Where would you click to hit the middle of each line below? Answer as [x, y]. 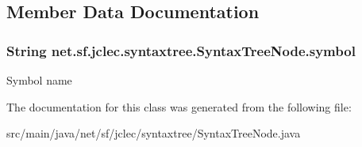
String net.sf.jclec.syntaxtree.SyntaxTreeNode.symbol [181, 50]
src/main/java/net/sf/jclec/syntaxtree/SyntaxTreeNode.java [154, 133]
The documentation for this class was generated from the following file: [179, 106]
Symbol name [39, 80]
